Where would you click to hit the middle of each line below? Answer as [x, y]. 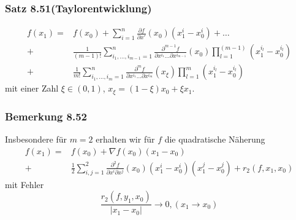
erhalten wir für [125, 139]
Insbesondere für [36, 139]
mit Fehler [25, 184]
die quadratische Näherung [215, 139]
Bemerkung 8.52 [46, 116]
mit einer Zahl [32, 88]
